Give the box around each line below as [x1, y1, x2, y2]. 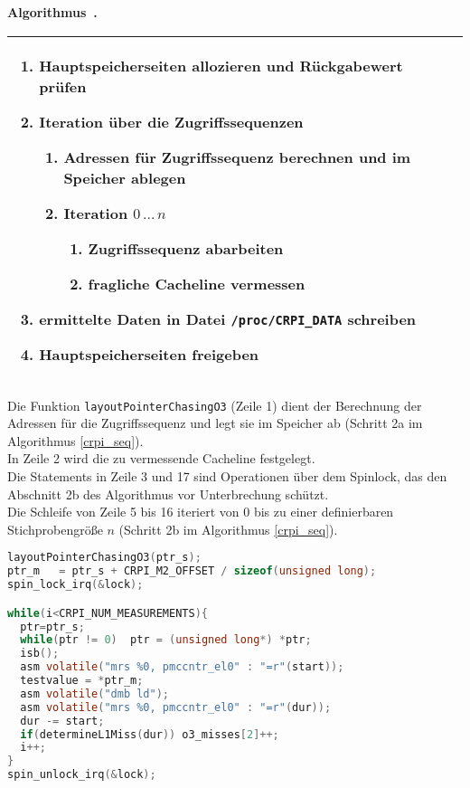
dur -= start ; [20, 714, 105, 727]
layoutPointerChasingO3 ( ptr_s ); [7, 551, 202, 565]
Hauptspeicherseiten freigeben [39, 343, 259, 365]
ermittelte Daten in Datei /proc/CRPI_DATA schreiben [39, 308, 417, 329]
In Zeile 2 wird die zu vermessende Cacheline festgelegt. [7, 449, 315, 468]
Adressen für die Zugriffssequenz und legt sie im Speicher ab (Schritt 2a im [7, 413, 423, 432]
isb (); [20, 647, 60, 660]
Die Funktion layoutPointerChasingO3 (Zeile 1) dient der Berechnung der [7, 395, 422, 414]
